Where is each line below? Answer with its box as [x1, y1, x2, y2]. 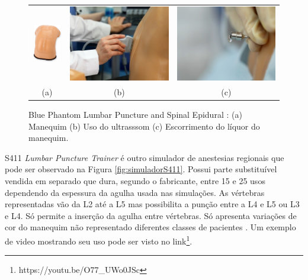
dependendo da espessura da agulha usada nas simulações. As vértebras [5, 186, 265, 198]
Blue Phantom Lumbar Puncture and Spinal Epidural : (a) [28, 108, 242, 121]
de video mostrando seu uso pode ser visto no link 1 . [5, 233, 192, 247]
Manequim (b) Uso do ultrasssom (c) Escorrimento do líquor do [28, 120, 260, 132]
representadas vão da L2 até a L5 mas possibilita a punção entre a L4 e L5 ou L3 [5, 198, 300, 210]
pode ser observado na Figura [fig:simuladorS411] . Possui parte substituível [5, 163, 277, 175]
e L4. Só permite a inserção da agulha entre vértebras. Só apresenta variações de [5, 209, 297, 221]
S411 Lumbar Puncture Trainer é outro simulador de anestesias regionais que [5, 151, 284, 163]
